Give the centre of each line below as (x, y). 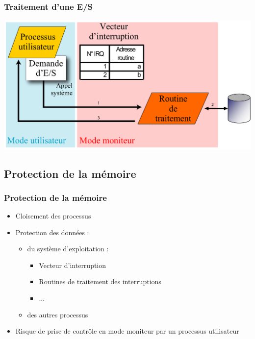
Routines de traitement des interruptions (100, 281)
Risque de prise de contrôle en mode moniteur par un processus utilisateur (127, 331)
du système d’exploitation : (68, 249)
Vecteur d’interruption (73, 265)
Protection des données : (52, 232)
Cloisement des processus (53, 216)
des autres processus (58, 314)
